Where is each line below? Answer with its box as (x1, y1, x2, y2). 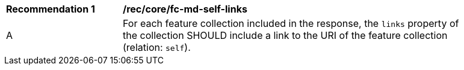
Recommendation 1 (6, 3, 95, 15)
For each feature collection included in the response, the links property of (123, 17, 459, 29)
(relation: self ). (123, 41, 191, 53)
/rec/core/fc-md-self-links (123, 3, 247, 15)
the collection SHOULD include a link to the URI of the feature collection (123, 29, 448, 41)
